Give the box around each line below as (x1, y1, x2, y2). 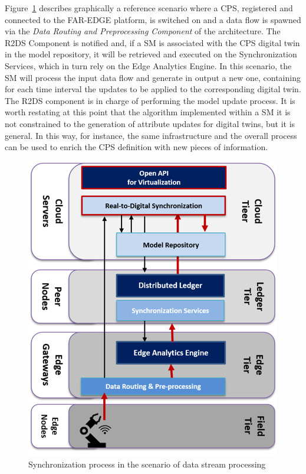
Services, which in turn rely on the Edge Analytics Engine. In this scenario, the (5, 59, 292, 72)
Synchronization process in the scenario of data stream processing (28, 458, 266, 470)
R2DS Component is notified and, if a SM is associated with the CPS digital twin (5, 36, 300, 48)
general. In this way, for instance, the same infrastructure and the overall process (5, 129, 297, 141)
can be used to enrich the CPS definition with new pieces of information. (5, 141, 268, 153)
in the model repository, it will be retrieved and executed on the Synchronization (5, 48, 297, 60)
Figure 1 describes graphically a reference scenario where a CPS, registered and (5, 2, 293, 14)
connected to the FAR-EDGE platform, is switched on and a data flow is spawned (5, 13, 301, 25)
